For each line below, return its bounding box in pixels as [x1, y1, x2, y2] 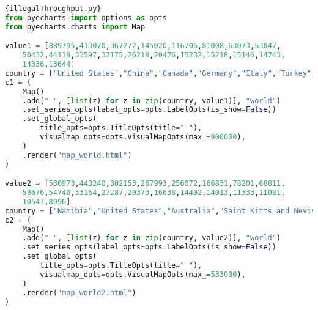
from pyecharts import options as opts [5, 13, 167, 22]
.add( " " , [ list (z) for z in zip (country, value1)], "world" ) [22, 96, 281, 105]
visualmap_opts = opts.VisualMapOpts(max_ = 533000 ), [40, 270, 246, 279]
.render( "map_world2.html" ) [22, 288, 136, 297]
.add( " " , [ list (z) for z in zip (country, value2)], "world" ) [22, 234, 281, 243]
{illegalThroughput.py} [5, 4, 102, 13]
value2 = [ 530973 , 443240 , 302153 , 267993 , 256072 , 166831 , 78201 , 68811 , [5, 179, 286, 188]
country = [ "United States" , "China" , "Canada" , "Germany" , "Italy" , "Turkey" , [5, 68, 316, 78]
